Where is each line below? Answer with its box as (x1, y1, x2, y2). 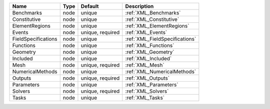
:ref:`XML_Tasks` (125, 95, 165, 101)
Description (125, 3, 154, 9)
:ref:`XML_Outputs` (125, 75, 170, 82)
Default (80, 3, 99, 9)
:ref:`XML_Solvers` (125, 88, 169, 95)
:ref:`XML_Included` (125, 55, 172, 62)
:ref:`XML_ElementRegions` (125, 22, 189, 29)
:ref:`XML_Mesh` (125, 62, 164, 68)
